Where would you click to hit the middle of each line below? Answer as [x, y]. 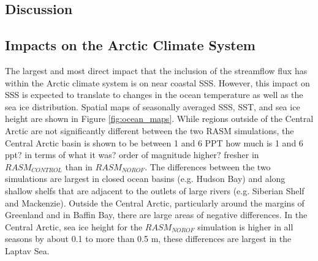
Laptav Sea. [27, 250]
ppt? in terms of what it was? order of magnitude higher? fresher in [132, 155]
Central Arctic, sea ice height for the [74, 226]
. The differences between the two [208, 166]
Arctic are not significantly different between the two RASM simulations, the [150, 130]
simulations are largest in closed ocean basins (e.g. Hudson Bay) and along [145, 179]
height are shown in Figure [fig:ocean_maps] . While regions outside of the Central [159, 119]
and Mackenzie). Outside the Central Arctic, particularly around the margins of [155, 202]
